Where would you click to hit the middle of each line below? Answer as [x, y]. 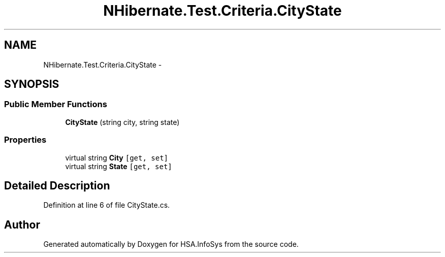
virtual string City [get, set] [117, 157]
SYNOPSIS [32, 84]
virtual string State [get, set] [119, 166]
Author [22, 224]
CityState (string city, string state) [122, 122]
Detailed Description [57, 185]
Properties [25, 140]
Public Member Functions [56, 104]
